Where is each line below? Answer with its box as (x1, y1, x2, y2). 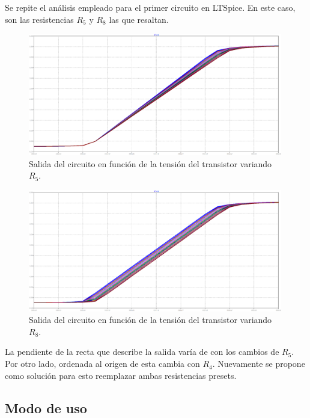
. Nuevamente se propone (212, 357, 305, 370)
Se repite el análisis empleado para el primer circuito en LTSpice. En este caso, (5, 1, 296, 13)
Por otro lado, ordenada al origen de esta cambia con (5, 357, 200, 370)
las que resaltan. (109, 13, 169, 25)
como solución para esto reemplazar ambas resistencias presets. (5, 369, 237, 381)
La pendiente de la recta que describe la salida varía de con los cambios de (5, 345, 279, 358)
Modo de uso (5, 398, 87, 417)
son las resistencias (5, 13, 74, 25)
